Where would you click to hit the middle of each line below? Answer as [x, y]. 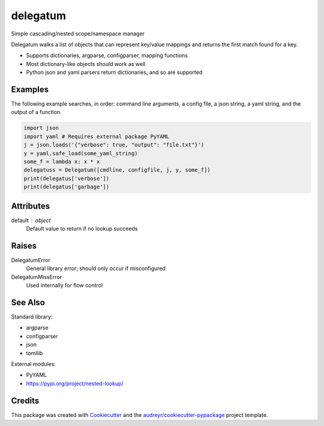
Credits [25, 400]
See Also [28, 302]
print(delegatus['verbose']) [67, 178]
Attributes [31, 206]
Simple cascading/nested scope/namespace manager [78, 34]
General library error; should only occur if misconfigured [96, 268]
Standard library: [32, 317]
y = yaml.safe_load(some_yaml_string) [81, 153]
